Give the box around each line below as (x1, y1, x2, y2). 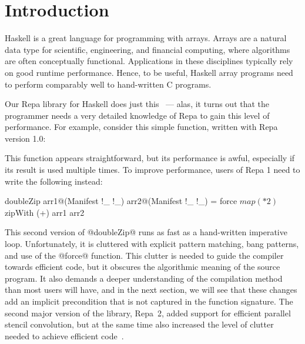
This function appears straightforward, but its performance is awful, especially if (5, 152, 295, 164)
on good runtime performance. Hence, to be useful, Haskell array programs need (5, 66, 293, 78)
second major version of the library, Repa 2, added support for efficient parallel (5, 306, 291, 319)
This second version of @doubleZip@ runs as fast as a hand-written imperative (5, 226, 287, 238)
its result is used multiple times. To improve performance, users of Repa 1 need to (5, 163, 300, 176)
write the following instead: (5, 175, 103, 187)
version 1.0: (5, 132, 46, 144)
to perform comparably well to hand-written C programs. (5, 78, 212, 90)
